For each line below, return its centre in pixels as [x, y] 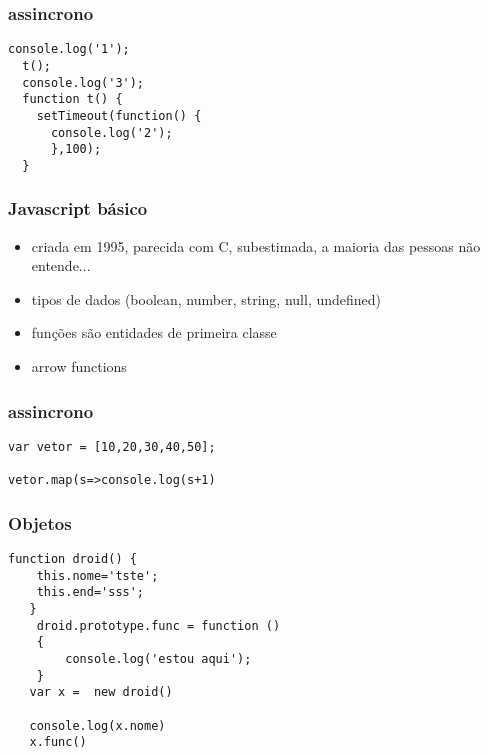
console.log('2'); [111, 132]
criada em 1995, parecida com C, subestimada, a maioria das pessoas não [256, 245]
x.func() [58, 742]
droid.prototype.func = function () [158, 625]
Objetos [40, 522]
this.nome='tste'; [97, 575]
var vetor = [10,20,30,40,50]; [112, 446]
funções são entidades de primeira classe [154, 332]
